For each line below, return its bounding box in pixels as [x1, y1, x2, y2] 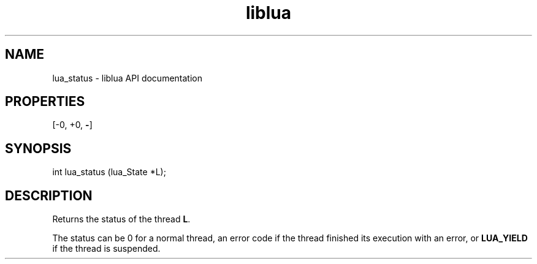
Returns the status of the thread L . [52, 214, 191, 225]
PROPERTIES [5, 94, 85, 110]
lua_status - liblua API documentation [52, 72, 202, 83]
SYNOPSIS [5, 140, 72, 156]
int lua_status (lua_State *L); [52, 167, 166, 178]
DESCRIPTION [5, 187, 93, 203]
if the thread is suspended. [52, 243, 161, 254]
